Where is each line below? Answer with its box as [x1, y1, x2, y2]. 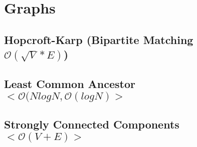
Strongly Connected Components [4, 116, 179, 132]
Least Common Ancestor [4, 76, 136, 91]
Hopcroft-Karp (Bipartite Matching [4, 31, 193, 47]
